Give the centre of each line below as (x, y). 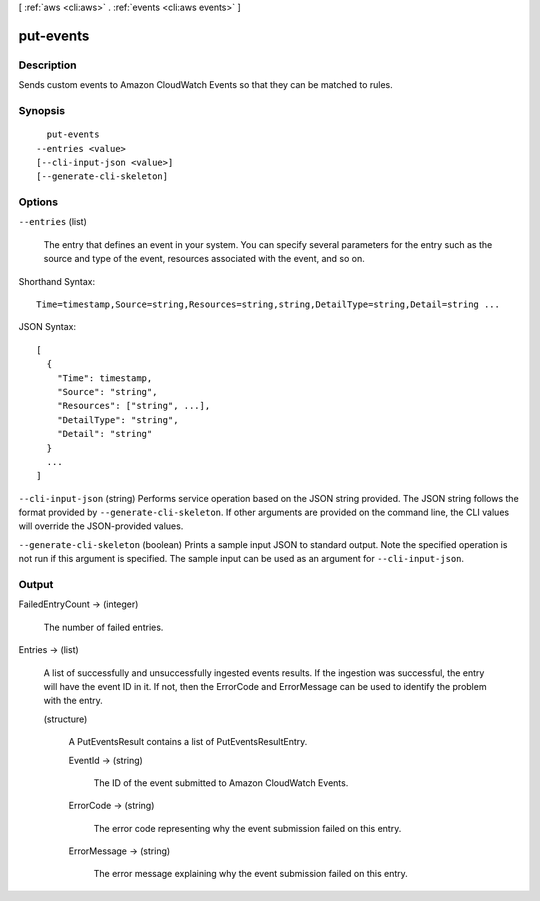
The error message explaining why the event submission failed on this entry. (251, 874)
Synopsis (41, 110)
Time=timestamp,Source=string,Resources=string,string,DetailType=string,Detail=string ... (268, 304)
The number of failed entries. (103, 627)
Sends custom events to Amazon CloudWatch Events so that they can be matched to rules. (206, 85)
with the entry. (73, 701)
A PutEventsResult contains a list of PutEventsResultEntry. (188, 742)
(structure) (65, 719)
